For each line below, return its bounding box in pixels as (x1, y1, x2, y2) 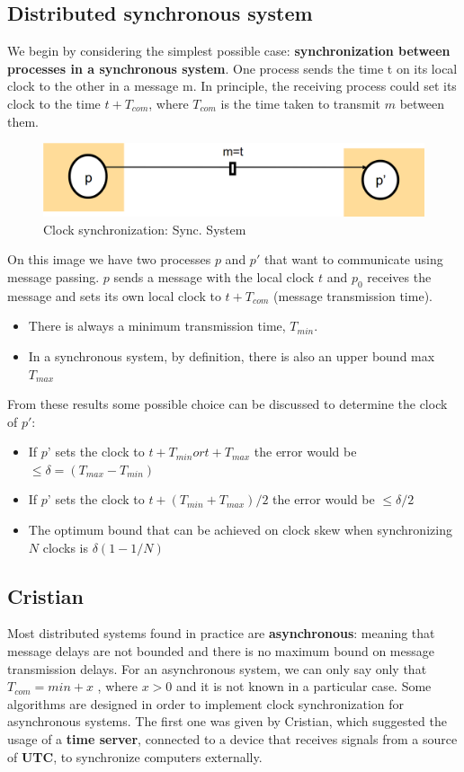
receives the (367, 267, 432, 286)
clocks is (42, 537, 89, 556)
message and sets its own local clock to (7, 286, 221, 305)
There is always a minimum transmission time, (28, 316, 286, 335)
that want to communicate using (263, 250, 443, 269)
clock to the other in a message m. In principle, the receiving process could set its (7, 76, 457, 95)
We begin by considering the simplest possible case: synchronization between (7, 41, 451, 60)
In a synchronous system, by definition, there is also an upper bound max (28, 346, 435, 365)
